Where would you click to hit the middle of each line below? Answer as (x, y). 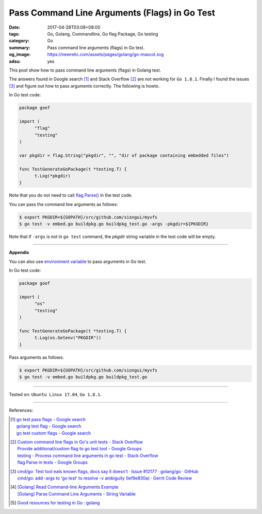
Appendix (19, 253)
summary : (20, 47)
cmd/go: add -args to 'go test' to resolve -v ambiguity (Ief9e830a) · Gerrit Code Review (105, 478)
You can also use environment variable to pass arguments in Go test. (78, 261)
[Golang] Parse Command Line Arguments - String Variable (76, 494)
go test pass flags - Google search (51, 419)
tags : (14, 34)
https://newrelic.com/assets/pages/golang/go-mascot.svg (106, 55)
